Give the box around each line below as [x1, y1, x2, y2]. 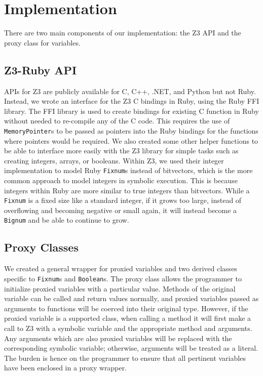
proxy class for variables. [4, 37, 81, 48]
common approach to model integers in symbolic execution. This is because [4, 175, 238, 185]
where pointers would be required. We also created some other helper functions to [4, 135, 258, 146]
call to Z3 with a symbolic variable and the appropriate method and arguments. [4, 322, 252, 333]
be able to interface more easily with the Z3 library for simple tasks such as [4, 145, 239, 156]
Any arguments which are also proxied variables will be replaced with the [4, 332, 232, 343]
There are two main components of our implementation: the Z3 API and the [4, 27, 241, 38]
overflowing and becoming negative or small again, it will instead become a [4, 204, 237, 215]
